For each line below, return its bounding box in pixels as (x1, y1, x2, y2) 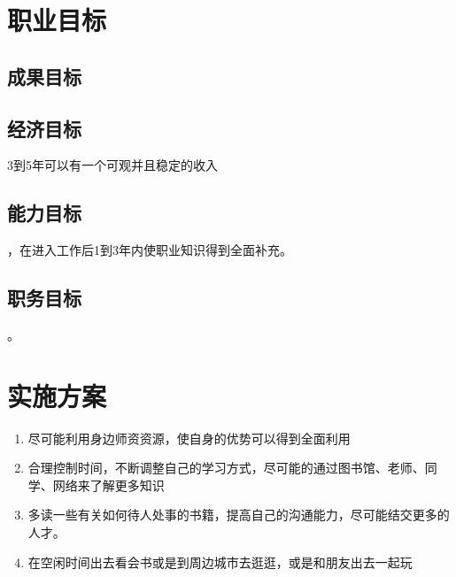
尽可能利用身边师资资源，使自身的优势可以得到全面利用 (27, 428, 351, 447)
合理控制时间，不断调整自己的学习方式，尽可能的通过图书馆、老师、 (27, 458, 425, 477)
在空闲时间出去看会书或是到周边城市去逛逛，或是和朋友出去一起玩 (27, 552, 413, 571)
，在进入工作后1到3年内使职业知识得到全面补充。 (7, 241, 292, 259)
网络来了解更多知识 (52, 475, 165, 494)
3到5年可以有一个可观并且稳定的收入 (7, 156, 218, 174)
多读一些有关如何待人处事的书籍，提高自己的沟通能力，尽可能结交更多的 (27, 505, 450, 524)
